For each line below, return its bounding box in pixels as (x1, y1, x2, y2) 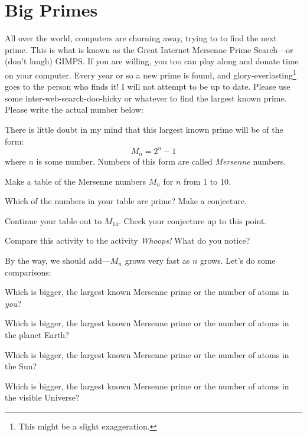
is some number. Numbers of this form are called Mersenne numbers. (36, 155, 286, 168)
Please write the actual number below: (5, 103, 143, 116)
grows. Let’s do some (200, 254, 276, 267)
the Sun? (5, 360, 37, 372)
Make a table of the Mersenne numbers (5, 175, 146, 187)
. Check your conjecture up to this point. (119, 214, 267, 227)
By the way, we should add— (5, 254, 110, 267)
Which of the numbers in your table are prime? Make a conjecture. (5, 195, 247, 207)
